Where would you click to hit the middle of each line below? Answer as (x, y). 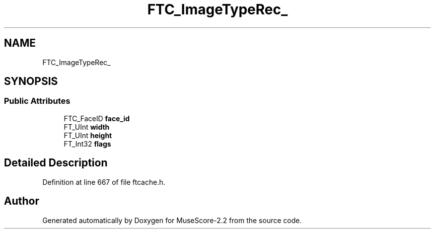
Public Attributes (37, 101)
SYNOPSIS (31, 81)
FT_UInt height (88, 135)
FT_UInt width (87, 127)
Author (22, 201)
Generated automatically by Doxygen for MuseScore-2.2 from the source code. (172, 220)
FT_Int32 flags (87, 144)
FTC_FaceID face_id (97, 118)
